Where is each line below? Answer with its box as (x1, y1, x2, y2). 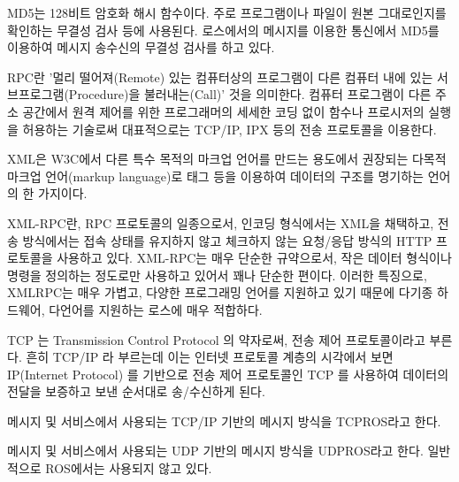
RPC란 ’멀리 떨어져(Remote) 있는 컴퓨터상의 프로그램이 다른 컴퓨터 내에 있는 (7, 67, 433, 86)
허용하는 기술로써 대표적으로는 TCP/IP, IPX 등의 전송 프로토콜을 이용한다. (22, 119, 437, 138)
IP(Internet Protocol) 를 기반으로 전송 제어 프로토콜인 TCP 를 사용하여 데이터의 (7, 364, 449, 383)
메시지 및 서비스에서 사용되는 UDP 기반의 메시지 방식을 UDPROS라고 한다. (7, 441, 424, 460)
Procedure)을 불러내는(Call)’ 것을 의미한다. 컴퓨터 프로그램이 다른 (68, 85, 432, 103)
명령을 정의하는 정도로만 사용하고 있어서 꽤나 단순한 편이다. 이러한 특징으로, (7, 265, 427, 284)
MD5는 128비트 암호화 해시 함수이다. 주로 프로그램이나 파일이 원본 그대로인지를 (7, 4, 447, 21)
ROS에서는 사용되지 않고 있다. (45, 459, 212, 478)
